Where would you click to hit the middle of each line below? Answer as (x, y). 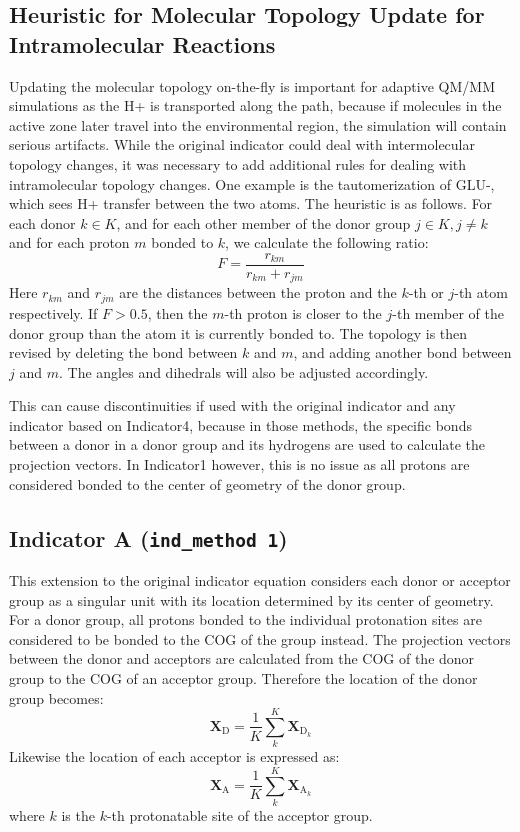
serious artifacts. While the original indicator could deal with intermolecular (242, 144)
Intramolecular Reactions (142, 43)
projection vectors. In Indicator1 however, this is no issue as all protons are (239, 464)
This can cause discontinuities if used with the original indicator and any (232, 405)
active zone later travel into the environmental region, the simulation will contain (258, 124)
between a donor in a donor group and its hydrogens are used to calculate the (247, 444)
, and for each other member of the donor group (263, 222)
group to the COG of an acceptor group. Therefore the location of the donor (243, 678)
